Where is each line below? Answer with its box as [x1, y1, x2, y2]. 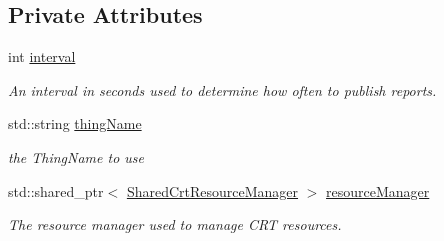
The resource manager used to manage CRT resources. [8, 214, 342, 235]
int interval [8, 46, 76, 67]
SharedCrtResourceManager [126, 180, 299, 201]
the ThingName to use [8, 146, 144, 167]
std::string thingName [8, 113, 142, 134]
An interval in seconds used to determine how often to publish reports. [8, 79, 437, 100]
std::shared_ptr [8, 180, 104, 201]
